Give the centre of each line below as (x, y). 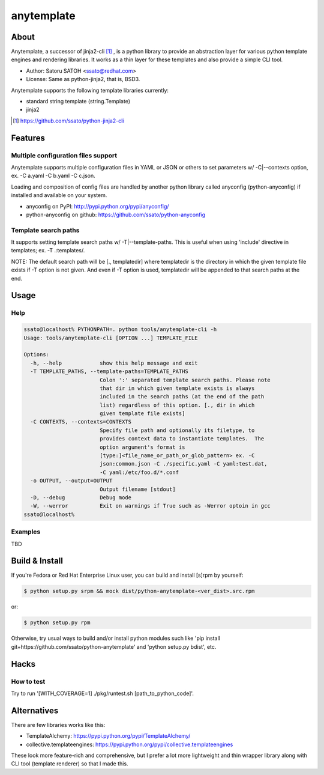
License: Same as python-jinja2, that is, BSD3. (83, 79)
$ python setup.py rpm (57, 623)
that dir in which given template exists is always (177, 388)
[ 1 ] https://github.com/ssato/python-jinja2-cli (68, 121)
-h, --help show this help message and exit (114, 363)
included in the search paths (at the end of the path (182, 397)
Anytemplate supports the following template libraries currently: (90, 90)
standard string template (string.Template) (78, 102)
